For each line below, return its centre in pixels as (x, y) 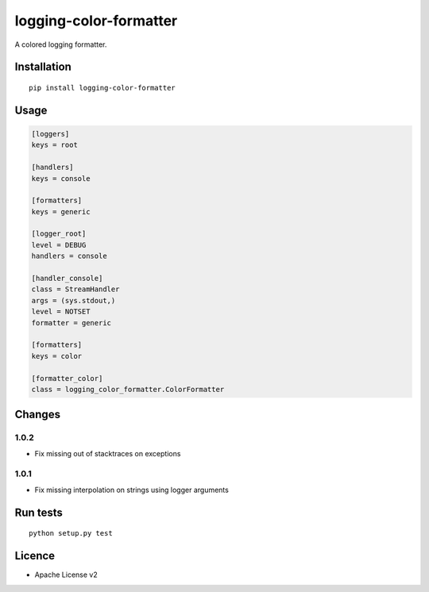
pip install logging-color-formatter (102, 88)
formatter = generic (71, 323)
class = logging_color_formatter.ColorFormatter (128, 389)
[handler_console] (67, 279)
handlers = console (69, 256)
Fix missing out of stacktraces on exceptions (108, 453)
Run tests (39, 512)
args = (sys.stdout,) (73, 300)
